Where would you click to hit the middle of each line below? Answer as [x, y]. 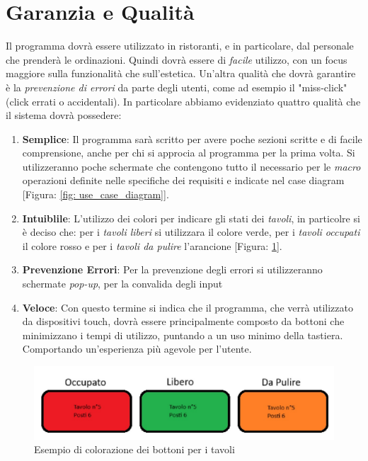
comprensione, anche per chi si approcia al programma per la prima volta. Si [189, 153]
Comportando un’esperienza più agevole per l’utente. [137, 349]
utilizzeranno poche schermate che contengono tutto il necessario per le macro [191, 166]
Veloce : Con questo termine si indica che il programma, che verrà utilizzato [188, 307]
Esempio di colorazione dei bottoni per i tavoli [134, 449]
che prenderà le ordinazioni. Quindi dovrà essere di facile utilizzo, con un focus [177, 59]
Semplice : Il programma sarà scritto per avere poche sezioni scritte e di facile [192, 138]
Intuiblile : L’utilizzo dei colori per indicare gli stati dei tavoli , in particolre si [191, 218]
